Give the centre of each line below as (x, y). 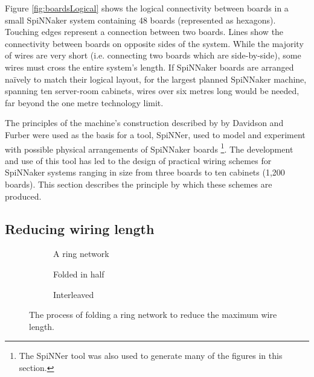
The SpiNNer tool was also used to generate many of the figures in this (151, 356)
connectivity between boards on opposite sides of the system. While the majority (154, 43)
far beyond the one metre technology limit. (84, 102)
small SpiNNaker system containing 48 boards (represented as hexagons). (140, 20)
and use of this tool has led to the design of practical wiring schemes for (138, 160)
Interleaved (74, 294)
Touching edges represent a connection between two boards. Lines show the (144, 32)
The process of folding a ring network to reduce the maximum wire (153, 315)
